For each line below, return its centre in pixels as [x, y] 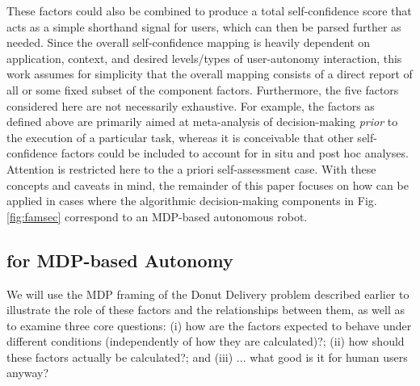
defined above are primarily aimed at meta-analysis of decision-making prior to [202, 122]
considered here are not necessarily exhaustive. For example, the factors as [191, 105]
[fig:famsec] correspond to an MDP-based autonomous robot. [157, 216]
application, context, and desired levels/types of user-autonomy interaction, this [204, 58]
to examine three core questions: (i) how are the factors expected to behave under [209, 325]
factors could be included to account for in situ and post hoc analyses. [235, 153]
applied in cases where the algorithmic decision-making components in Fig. [192, 201]
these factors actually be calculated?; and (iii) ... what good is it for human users [207, 357]
